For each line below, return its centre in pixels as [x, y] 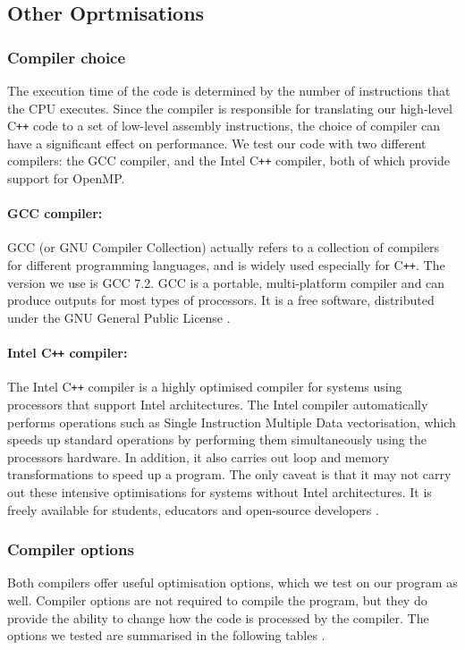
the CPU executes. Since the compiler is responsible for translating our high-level [230, 108]
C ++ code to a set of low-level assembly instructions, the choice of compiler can [224, 126]
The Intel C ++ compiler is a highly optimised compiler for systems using [205, 387]
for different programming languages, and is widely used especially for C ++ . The [226, 265]
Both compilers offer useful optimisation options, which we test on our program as [232, 582]
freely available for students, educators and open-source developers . [193, 509]
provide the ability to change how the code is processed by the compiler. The [218, 617]
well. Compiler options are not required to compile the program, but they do [217, 600]
